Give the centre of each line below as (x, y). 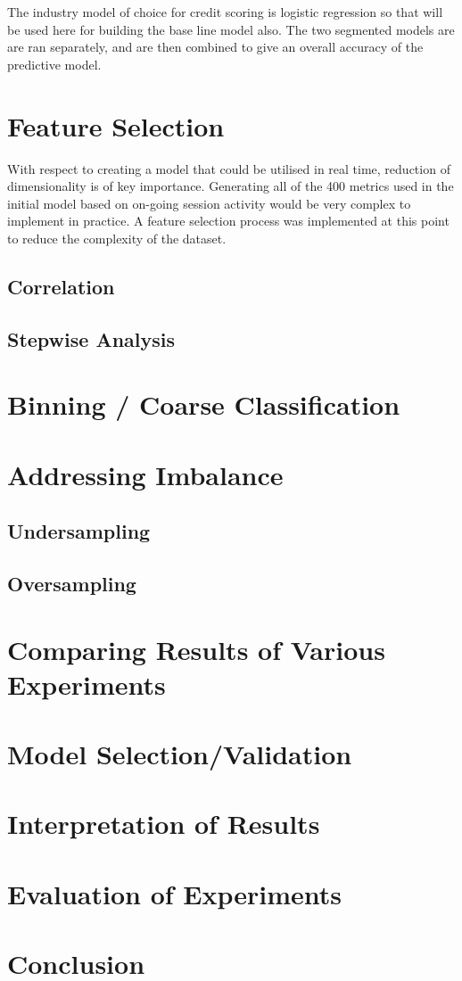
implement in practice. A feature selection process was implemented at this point (228, 221)
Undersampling (79, 531)
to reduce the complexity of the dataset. (117, 238)
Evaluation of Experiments (175, 893)
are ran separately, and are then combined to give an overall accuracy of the (215, 47)
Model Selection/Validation (180, 754)
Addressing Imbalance (145, 474)
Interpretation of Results (164, 824)
